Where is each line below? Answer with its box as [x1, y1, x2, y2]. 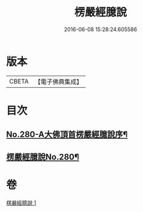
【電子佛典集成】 [34, 77, 83, 86]
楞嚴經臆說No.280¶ [6, 151, 80, 162]
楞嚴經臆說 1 [6, 199, 36, 206]
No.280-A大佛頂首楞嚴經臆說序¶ [6, 130, 128, 140]
